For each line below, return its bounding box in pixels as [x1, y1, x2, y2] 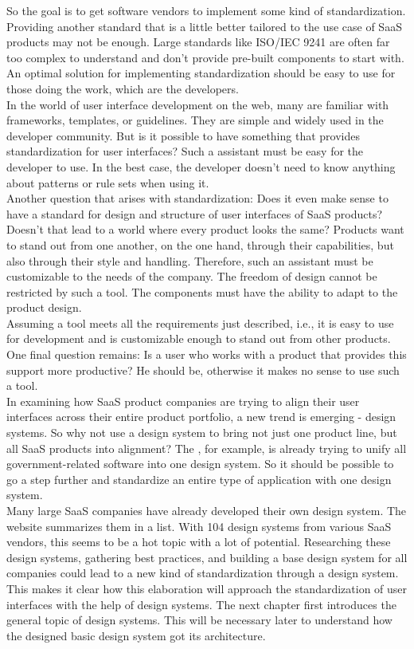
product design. [6, 299, 82, 316]
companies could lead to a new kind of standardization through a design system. [6, 564, 399, 581]
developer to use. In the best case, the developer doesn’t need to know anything [6, 158, 396, 175]
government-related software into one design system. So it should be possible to [6, 455, 394, 472]
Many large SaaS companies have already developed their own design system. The [6, 502, 407, 518]
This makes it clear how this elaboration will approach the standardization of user [6, 580, 408, 596]
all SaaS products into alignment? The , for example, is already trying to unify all [6, 439, 407, 456]
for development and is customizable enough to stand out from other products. [6, 330, 391, 347]
